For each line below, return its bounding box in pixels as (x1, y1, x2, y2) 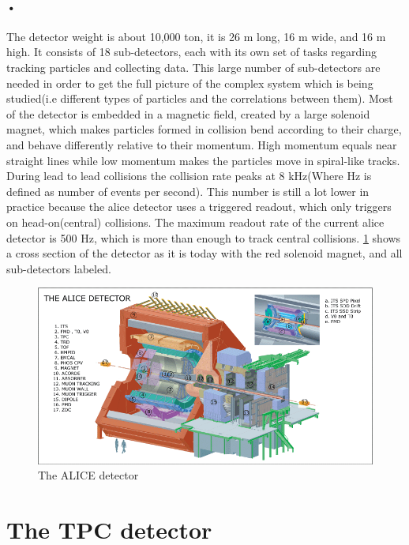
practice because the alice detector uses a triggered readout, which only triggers (6, 198, 392, 215)
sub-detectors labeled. (6, 260, 111, 276)
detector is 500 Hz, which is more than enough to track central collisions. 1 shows (6, 229, 401, 246)
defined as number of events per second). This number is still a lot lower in (6, 182, 370, 199)
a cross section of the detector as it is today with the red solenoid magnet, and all (6, 245, 403, 261)
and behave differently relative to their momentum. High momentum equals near (6, 136, 397, 152)
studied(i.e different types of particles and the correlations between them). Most (6, 90, 393, 107)
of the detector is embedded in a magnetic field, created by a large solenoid (6, 105, 370, 122)
